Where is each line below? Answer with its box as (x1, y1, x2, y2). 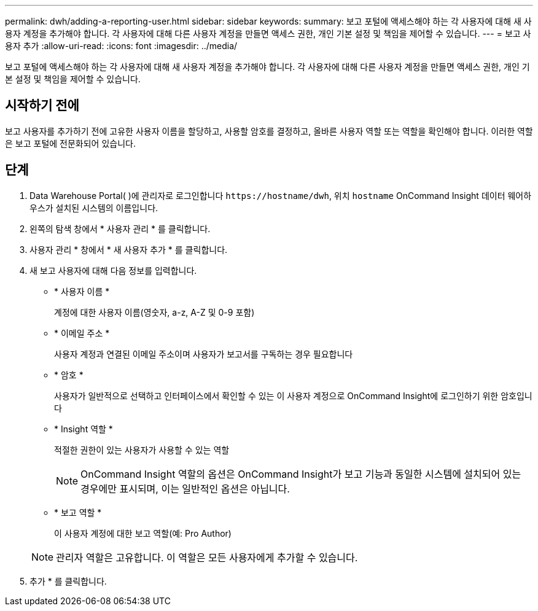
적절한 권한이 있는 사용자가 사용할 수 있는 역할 (54, 444, 230, 455)
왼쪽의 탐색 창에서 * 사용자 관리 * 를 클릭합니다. (29, 223, 211, 234)
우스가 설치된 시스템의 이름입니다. (29, 202, 158, 213)
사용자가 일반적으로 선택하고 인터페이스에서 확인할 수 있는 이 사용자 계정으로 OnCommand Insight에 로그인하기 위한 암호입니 (54, 390, 532, 401)
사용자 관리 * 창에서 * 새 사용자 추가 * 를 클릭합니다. (29, 244, 228, 255)
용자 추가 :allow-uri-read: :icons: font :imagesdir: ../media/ (5, 41, 238, 51)
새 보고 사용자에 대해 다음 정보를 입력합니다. (29, 265, 197, 276)
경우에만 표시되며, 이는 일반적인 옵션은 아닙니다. (80, 482, 290, 495)
